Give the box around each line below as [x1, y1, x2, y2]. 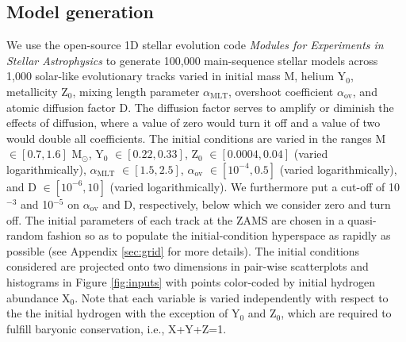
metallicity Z [6, 83, 68, 99]
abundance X [6, 289, 71, 305]
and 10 [20, 195, 54, 212]
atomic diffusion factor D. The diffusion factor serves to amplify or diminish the [6, 98, 394, 115]
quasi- [347, 211, 377, 228]
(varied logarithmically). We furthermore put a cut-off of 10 [109, 178, 400, 194]
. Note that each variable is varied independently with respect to [75, 289, 389, 305]
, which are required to [281, 305, 392, 321]
